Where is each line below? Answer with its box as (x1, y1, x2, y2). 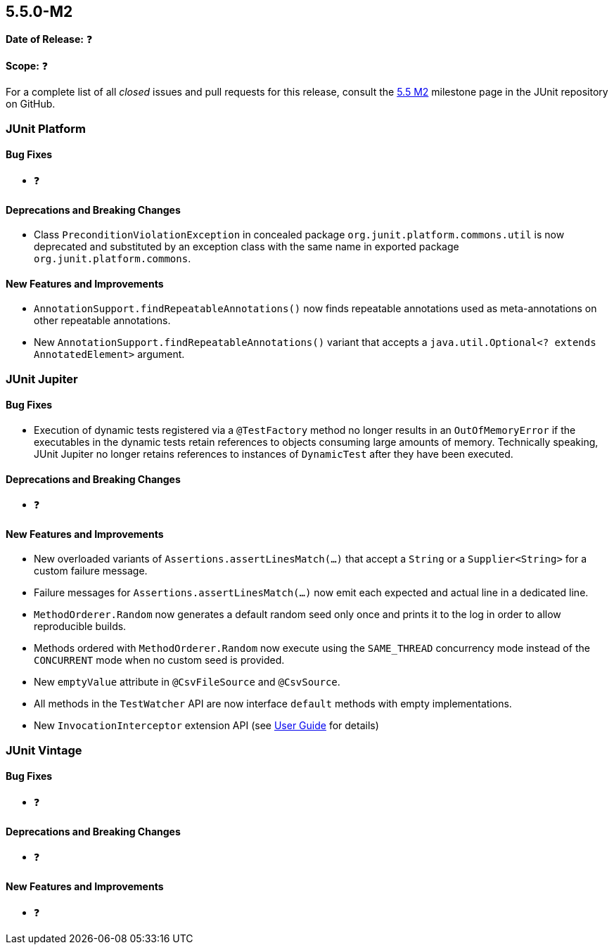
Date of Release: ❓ (6, 33, 93, 46)
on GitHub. (6, 98, 56, 110)
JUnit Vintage (6, 743, 82, 757)
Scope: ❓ (6, 60, 49, 72)
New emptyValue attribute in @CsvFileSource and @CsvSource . (34, 676, 340, 688)
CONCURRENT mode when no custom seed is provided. (34, 654, 285, 667)
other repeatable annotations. (34, 314, 171, 327)
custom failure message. (34, 565, 148, 577)
